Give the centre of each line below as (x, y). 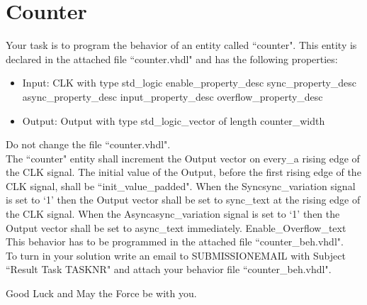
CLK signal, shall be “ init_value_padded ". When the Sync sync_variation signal (181, 185)
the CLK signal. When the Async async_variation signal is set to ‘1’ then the (173, 214)
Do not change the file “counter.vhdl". (88, 144)
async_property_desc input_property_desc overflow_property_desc (173, 96)
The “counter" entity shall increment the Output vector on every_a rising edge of (183, 158)
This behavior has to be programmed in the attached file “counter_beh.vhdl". (175, 242)
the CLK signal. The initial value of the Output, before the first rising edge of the (183, 172)
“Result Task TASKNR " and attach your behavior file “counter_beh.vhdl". (169, 269)
